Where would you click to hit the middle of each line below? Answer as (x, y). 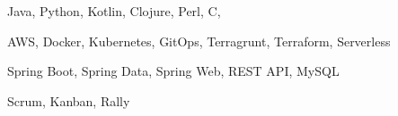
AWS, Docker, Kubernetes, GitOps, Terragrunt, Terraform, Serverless (199, 41)
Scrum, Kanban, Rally (69, 100)
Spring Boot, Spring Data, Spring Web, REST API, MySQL (173, 71)
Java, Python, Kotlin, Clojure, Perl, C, (114, 11)
